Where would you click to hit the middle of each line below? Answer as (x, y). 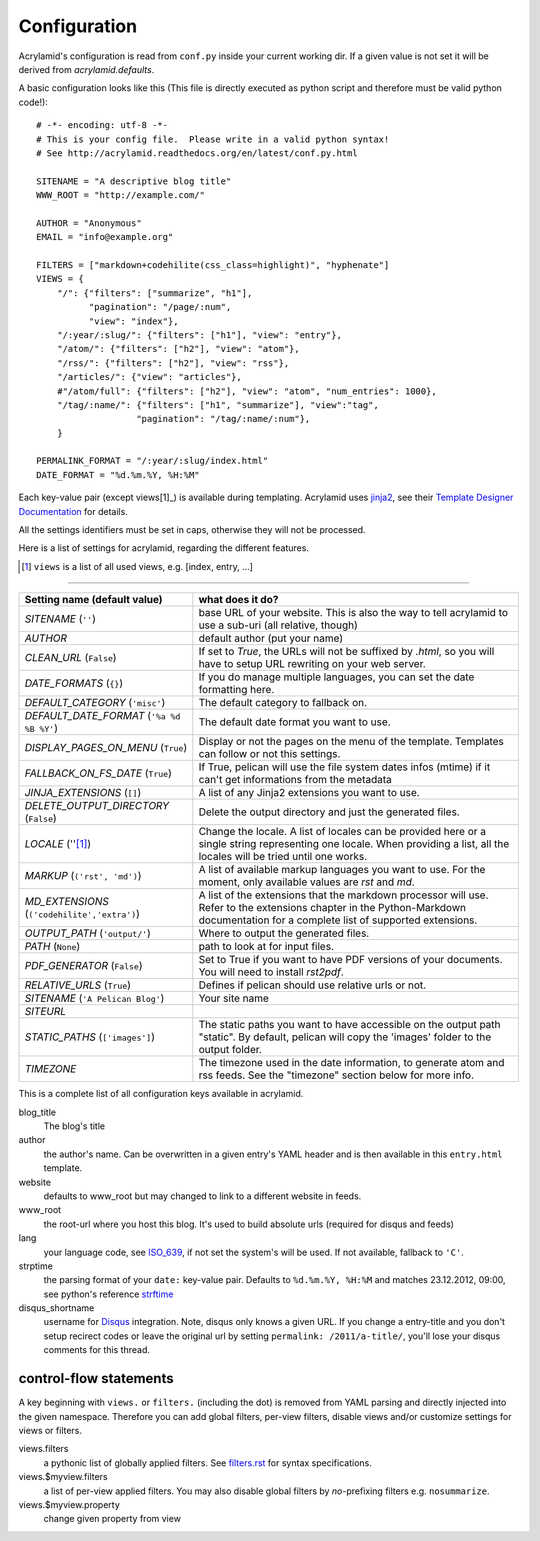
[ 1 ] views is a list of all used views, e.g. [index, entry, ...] (137, 566)
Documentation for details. (73, 511)
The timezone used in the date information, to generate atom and (351, 1063)
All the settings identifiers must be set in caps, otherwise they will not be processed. (192, 530)
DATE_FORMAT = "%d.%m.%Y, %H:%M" (118, 474)
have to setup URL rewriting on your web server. (312, 664)
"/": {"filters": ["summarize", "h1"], (154, 293)
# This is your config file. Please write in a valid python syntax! (213, 139)
